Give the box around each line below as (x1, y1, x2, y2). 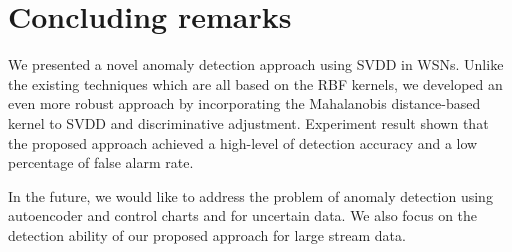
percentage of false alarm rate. (8, 152, 194, 173)
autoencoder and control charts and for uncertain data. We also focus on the (8, 205, 478, 226)
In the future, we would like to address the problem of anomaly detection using (8, 185, 493, 206)
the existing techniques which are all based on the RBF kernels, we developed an (8, 73, 503, 94)
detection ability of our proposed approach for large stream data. (8, 224, 406, 245)
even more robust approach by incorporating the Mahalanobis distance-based (8, 93, 481, 114)
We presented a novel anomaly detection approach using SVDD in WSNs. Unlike (8, 54, 504, 75)
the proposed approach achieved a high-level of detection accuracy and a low (8, 132, 478, 153)
